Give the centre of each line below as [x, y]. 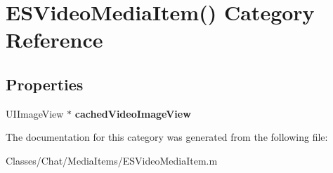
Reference [54, 40]
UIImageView [35, 113]
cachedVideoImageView [133, 113]
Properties [45, 84]
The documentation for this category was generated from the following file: [167, 137]
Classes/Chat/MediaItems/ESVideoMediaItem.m [112, 160]
